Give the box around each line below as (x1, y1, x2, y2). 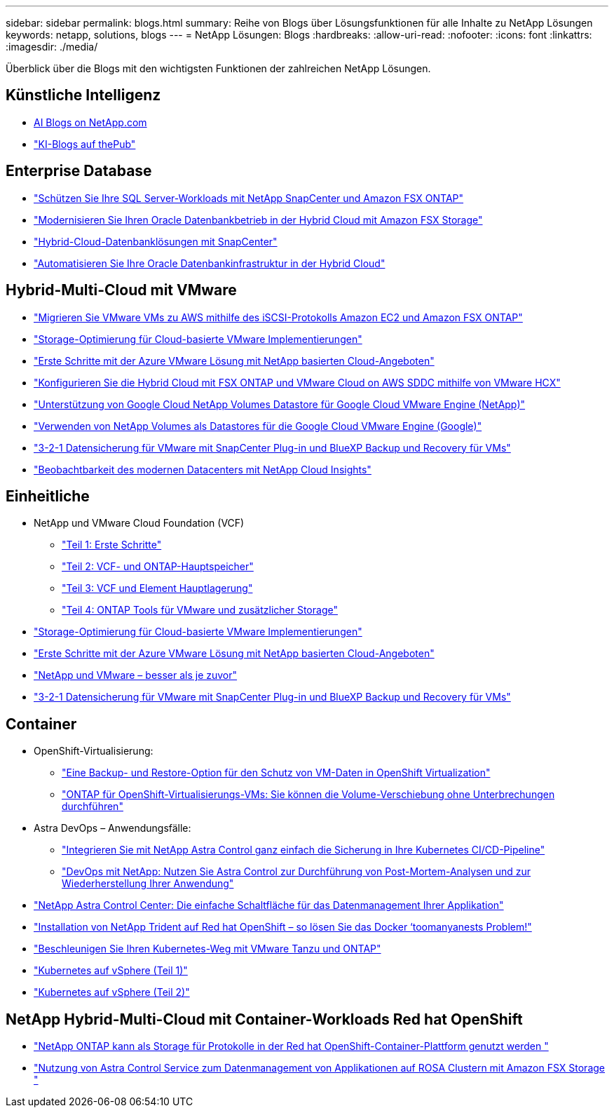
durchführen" (62, 800, 123, 813)
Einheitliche (6, 487, 90, 505)
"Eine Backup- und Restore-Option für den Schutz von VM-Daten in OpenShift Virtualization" (62, 767, 491, 779)
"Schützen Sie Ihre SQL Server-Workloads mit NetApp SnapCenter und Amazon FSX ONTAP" (34, 191, 464, 204)
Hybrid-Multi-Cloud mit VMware (6, 281, 237, 299)
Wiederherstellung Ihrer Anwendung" (62, 877, 234, 890)
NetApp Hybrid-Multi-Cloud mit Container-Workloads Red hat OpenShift (6, 1010, 523, 1028)
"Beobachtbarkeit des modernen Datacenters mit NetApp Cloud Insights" (34, 463, 371, 475)
